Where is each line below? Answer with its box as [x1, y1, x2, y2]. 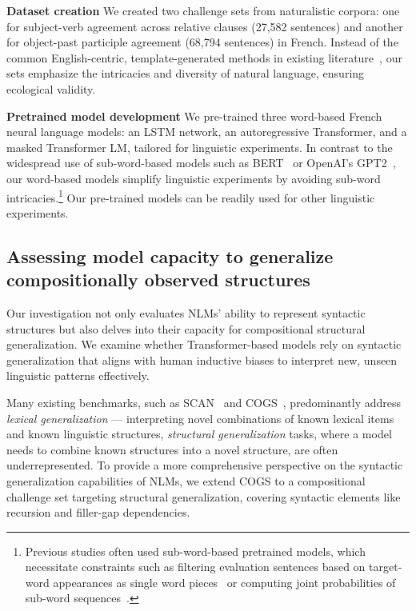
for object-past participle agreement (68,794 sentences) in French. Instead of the [6, 34, 398, 50]
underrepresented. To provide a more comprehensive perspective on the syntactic [6, 457, 403, 473]
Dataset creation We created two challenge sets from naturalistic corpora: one [6, 2, 400, 18]
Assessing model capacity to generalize [6, 243, 334, 268]
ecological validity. [6, 80, 96, 97]
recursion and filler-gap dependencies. [6, 504, 190, 521]
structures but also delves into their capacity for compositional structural [6, 320, 366, 337]
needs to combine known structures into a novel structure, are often [6, 441, 338, 457]
